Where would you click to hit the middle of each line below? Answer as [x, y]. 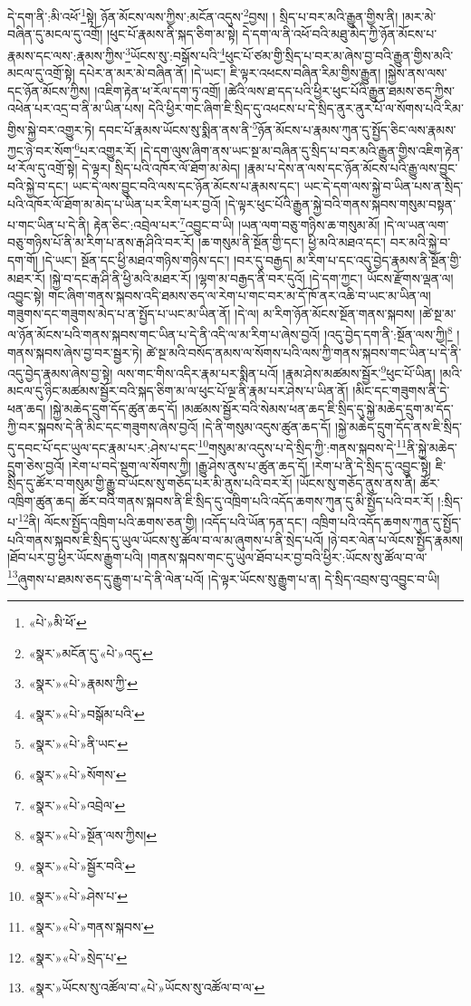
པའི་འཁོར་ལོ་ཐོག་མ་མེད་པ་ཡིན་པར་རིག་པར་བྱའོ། [114, 203]
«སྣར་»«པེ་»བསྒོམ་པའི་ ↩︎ [87, 713]
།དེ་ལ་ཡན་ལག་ [417, 224]
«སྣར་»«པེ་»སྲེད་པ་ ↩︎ [78, 957]
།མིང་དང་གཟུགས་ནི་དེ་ [401, 391]
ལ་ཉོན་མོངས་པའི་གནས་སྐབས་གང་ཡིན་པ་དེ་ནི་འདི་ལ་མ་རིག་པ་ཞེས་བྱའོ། [164, 335]
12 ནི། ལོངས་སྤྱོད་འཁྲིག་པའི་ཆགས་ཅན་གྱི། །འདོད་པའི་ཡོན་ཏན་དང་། [163, 520]
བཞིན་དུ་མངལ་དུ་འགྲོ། [55, 34]
